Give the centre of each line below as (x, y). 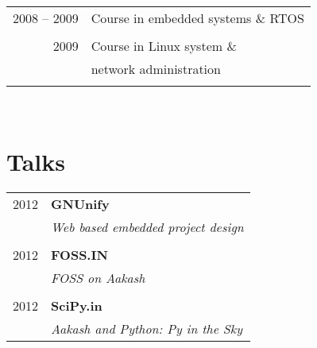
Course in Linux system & (164, 46)
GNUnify (80, 203)
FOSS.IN (79, 254)
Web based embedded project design (147, 226)
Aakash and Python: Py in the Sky (147, 328)
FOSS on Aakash (98, 277)
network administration (156, 69)
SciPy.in (77, 305)
